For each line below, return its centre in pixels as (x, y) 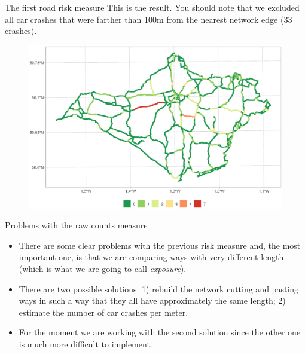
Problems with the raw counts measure (76, 225)
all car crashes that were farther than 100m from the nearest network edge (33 (149, 19)
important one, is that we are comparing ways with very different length (151, 257)
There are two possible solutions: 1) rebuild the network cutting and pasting (159, 289)
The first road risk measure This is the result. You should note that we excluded (152, 7)
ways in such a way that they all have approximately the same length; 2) (152, 300)
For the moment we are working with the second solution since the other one (160, 332)
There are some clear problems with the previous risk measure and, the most (160, 245)
